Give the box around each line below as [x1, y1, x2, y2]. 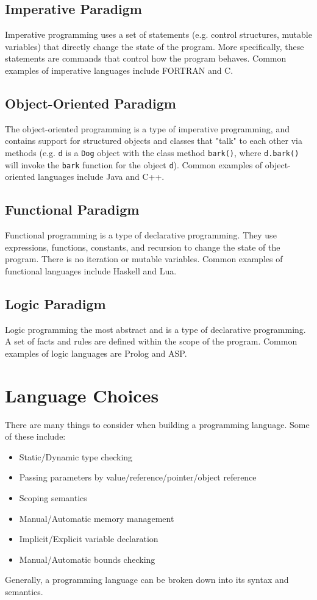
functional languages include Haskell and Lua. [5, 264, 177, 277]
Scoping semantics [19, 491, 87, 504]
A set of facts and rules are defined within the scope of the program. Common [5, 335, 297, 348]
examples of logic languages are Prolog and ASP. [5, 346, 187, 359]
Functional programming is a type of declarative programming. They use [5, 229, 277, 241]
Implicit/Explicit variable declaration [19, 532, 158, 545]
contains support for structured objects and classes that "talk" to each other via [5, 134, 302, 147]
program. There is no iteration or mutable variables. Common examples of [5, 252, 283, 265]
